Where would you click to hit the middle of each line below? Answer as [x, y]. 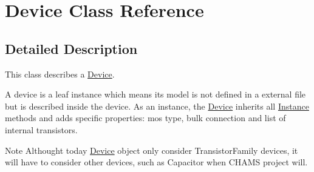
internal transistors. [41, 129]
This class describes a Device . [60, 74]
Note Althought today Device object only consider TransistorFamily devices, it [152, 150]
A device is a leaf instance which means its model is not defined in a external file [155, 94]
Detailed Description [71, 48]
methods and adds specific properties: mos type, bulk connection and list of [145, 118]
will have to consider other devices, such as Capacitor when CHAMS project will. [156, 162]
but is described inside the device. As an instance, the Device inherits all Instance [157, 106]
